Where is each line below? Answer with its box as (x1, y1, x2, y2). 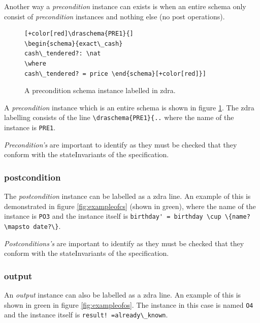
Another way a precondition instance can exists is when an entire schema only (4, 1, 246, 11)
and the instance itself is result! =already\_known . (4, 309, 168, 320)
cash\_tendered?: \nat (24, 50, 101, 57)
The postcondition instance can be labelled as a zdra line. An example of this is (4, 191, 251, 201)
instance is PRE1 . (4, 122, 56, 132)
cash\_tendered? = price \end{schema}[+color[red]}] (24, 70, 206, 77)
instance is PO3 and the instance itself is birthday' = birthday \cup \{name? (4, 211, 250, 221)
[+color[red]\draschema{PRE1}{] (24, 30, 134, 38)
